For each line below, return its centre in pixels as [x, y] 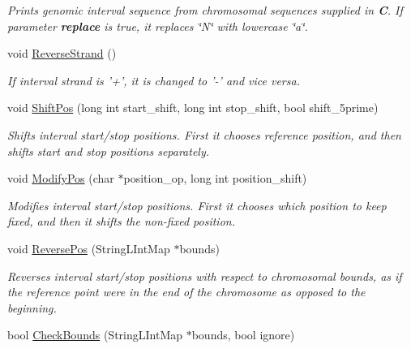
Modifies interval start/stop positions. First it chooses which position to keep [197, 205]
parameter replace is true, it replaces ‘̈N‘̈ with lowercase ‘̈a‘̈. [158, 26]
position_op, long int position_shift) [215, 178]
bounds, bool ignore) [243, 335]
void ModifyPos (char [61, 178]
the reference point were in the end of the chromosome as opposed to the [186, 292]
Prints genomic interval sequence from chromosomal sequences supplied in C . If [205, 10]
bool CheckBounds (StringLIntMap [95, 335]
